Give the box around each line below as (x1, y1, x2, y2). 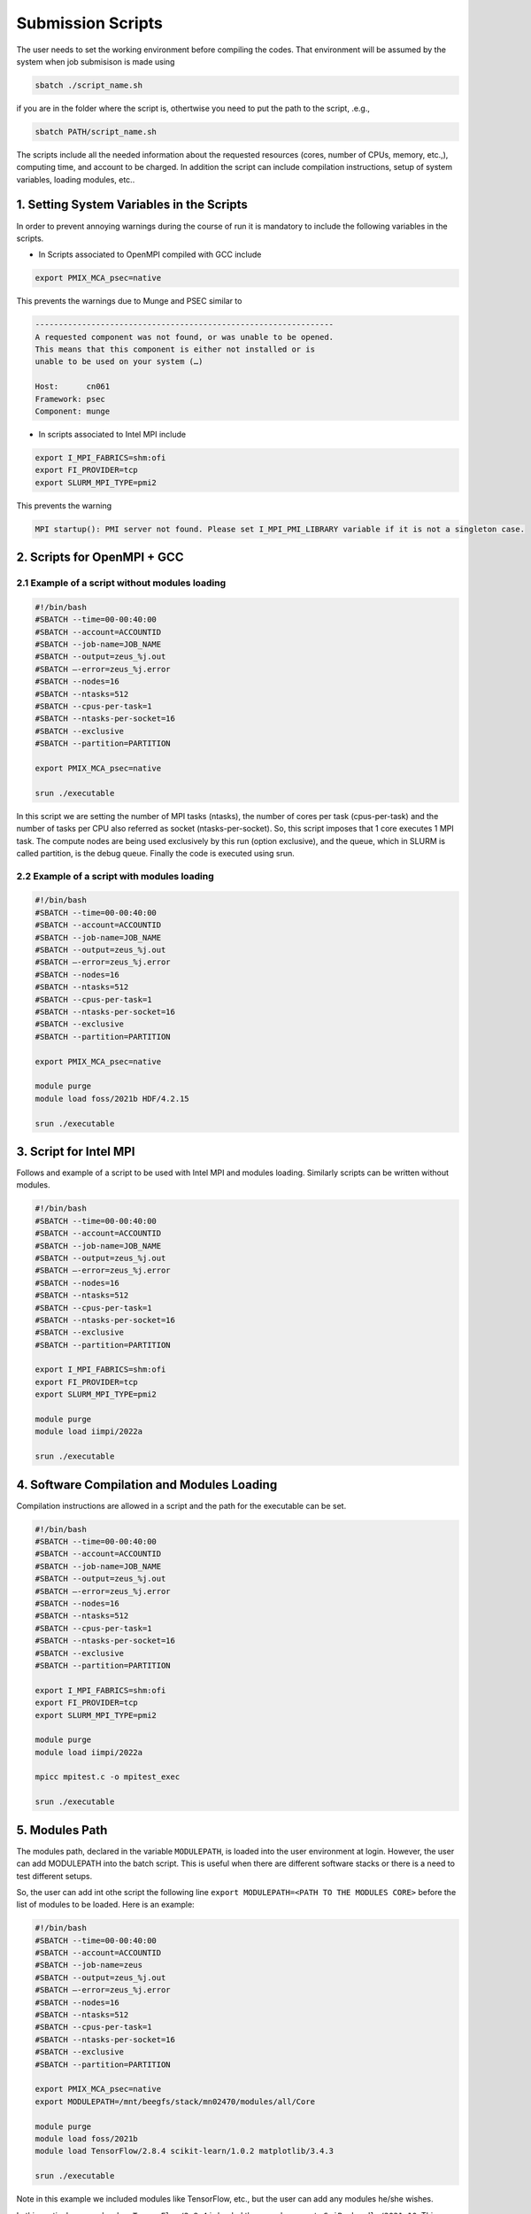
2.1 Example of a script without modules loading (16, 577, 227, 589)
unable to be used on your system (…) (35, 357, 204, 367)
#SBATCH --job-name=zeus (35, 1960, 143, 1970)
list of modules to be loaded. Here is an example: (16, 1900, 195, 1910)
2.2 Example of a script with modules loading (16, 870, 214, 882)
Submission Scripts (16, 13, 164, 33)
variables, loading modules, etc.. (16, 174, 135, 185)
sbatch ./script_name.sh (35, 80, 143, 90)
